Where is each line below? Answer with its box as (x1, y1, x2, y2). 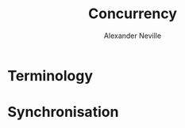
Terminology (7, 66, 93, 85)
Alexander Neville (103, 31, 162, 40)
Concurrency (87, 5, 178, 23)
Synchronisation (7, 104, 119, 121)
